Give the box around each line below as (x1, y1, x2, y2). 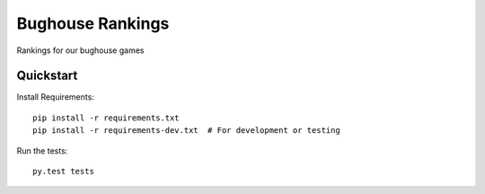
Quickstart (16, 68, 78, 84)
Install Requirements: (16, 92, 94, 102)
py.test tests (32, 166, 94, 177)
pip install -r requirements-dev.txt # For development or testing (32, 126, 340, 136)
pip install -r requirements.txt (32, 112, 180, 123)
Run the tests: (16, 145, 68, 156)
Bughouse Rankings (16, 13, 170, 33)
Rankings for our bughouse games (16, 45, 145, 56)
